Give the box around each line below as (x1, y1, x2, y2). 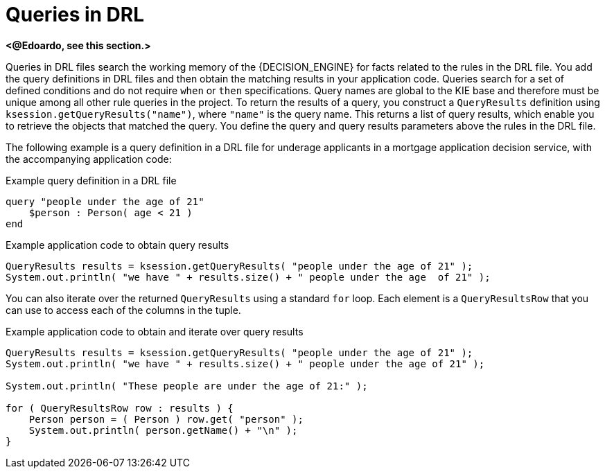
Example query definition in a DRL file (6, 174, 177, 186)
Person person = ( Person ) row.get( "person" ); (28, 413, 304, 425)
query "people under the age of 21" (6, 195, 204, 207)
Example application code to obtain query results (6, 238, 229, 251)
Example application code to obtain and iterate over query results (6, 325, 304, 337)
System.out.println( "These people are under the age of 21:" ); (6, 380, 368, 392)
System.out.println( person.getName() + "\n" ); (28, 424, 298, 436)
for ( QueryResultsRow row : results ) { (6, 402, 234, 414)
